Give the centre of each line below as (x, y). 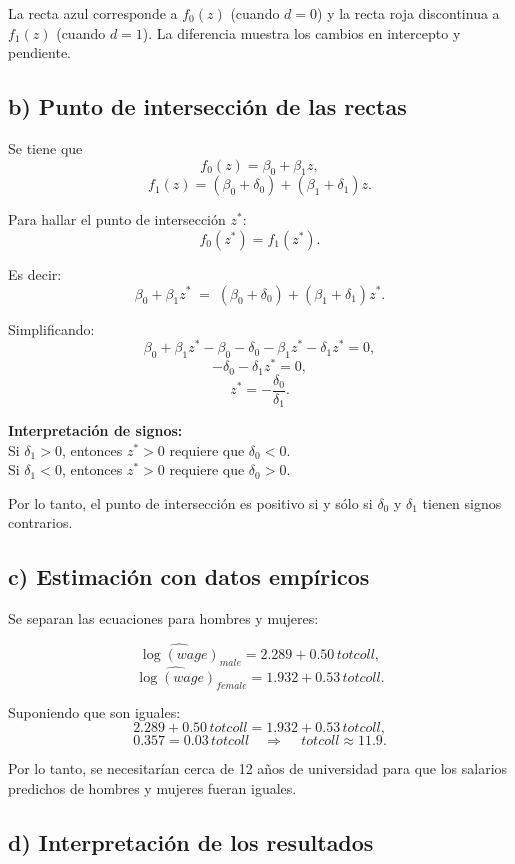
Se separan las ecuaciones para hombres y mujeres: (163, 618)
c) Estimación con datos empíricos (189, 576)
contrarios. (40, 522)
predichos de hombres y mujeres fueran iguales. (152, 788)
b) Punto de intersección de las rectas (207, 106)
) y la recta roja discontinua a (408, 13)
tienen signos (462, 502)
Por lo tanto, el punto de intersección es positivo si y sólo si (190, 502)
